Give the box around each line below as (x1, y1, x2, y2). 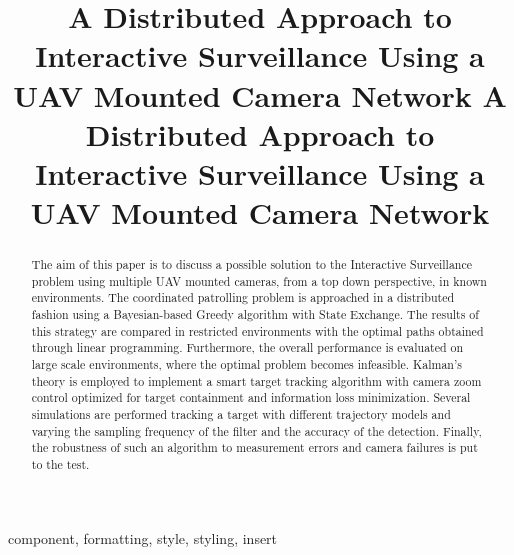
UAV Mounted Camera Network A (13, 74, 507, 115)
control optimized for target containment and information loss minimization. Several (31, 389, 471, 406)
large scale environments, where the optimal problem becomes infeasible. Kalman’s (31, 356, 462, 373)
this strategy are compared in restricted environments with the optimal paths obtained (31, 322, 484, 339)
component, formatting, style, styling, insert (8, 527, 278, 548)
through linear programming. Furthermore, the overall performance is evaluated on (31, 339, 464, 356)
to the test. (31, 455, 90, 472)
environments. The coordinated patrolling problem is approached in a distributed (31, 289, 455, 306)
